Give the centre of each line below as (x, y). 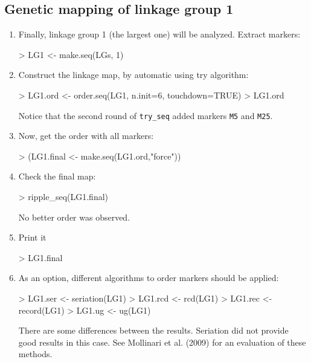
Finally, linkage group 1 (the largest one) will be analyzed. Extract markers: (159, 34)
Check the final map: (57, 176)
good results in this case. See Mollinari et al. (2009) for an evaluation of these (162, 342)
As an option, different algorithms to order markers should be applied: (149, 278)
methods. (35, 354)
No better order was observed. (74, 217)
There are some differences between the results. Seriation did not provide (153, 330)
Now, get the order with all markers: (86, 136)
